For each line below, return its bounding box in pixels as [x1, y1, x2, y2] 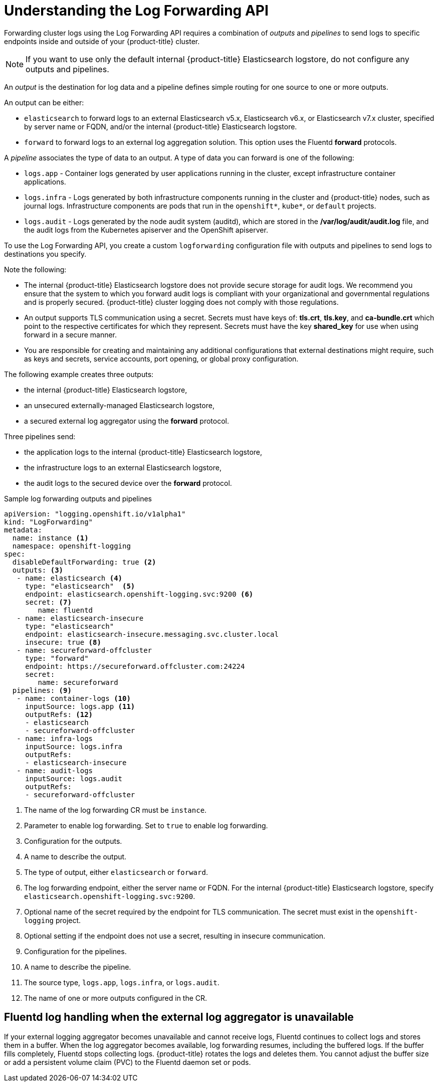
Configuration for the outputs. [24, 836, 122, 845]
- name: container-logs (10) [17, 694, 131, 702]
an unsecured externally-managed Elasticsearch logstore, [24, 401, 214, 410]
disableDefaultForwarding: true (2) [12, 558, 156, 566]
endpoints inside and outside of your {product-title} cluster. [4, 37, 200, 46]
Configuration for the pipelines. [24, 947, 127, 956]
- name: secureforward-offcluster [17, 646, 152, 654]
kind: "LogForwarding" [4, 517, 93, 526]
